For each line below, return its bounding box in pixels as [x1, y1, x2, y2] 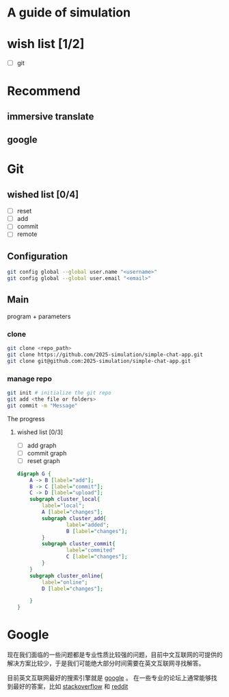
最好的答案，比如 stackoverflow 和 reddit [12, 683, 129, 691]
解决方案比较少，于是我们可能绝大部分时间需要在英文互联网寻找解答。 [7, 659, 205, 668]
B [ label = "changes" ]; [66, 528, 128, 534]
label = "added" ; [66, 521, 109, 528]
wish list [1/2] [7, 36, 85, 52]
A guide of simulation [7, 5, 131, 21]
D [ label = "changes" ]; [42, 585, 104, 592]
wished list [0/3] [16, 427, 64, 436]
